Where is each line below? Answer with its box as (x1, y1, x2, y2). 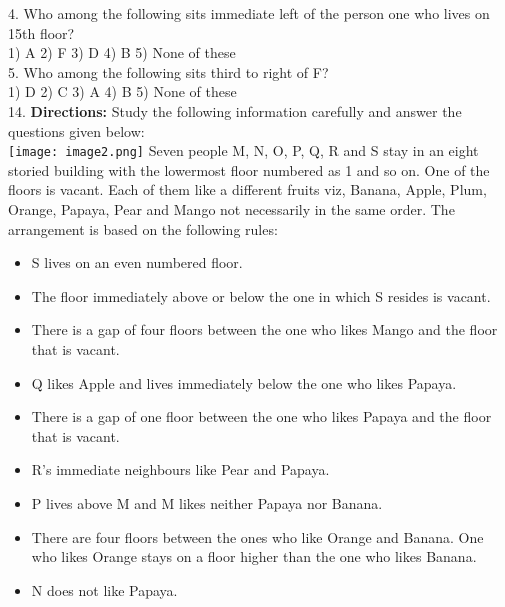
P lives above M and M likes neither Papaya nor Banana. (31, 492, 383, 513)
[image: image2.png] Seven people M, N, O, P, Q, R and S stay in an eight (8, 140, 479, 161)
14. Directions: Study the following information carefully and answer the (8, 100, 462, 121)
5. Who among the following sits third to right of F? (8, 61, 329, 82)
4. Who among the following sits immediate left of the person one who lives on (8, 3, 490, 23)
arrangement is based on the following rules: (8, 218, 278, 239)
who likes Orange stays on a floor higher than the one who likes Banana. (31, 546, 477, 567)
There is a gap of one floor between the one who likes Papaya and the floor (31, 406, 492, 427)
